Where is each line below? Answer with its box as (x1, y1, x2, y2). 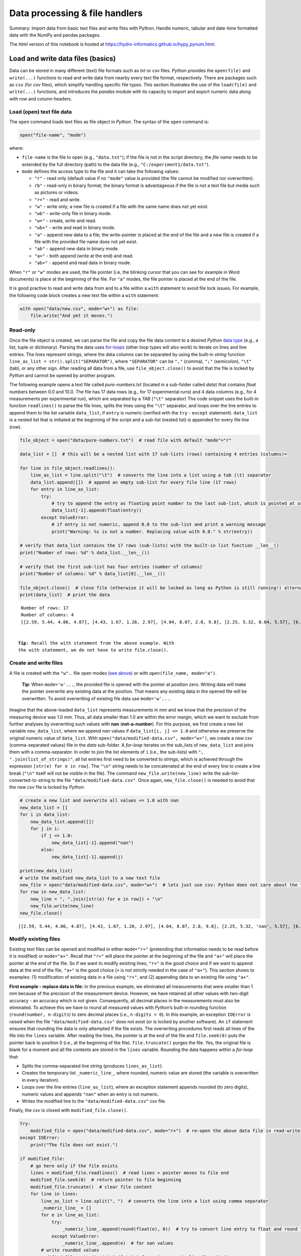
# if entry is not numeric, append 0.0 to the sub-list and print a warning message (51, 521, 266, 528)
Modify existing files (9, 935, 60, 943)
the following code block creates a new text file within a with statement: (9, 292, 160, 298)
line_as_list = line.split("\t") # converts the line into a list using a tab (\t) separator (30, 472, 271, 478)
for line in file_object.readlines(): (20, 465, 115, 471)
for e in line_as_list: (41, 1212, 100, 1218)
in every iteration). (22, 1077, 60, 1083)
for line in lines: (30, 1191, 79, 1197)
